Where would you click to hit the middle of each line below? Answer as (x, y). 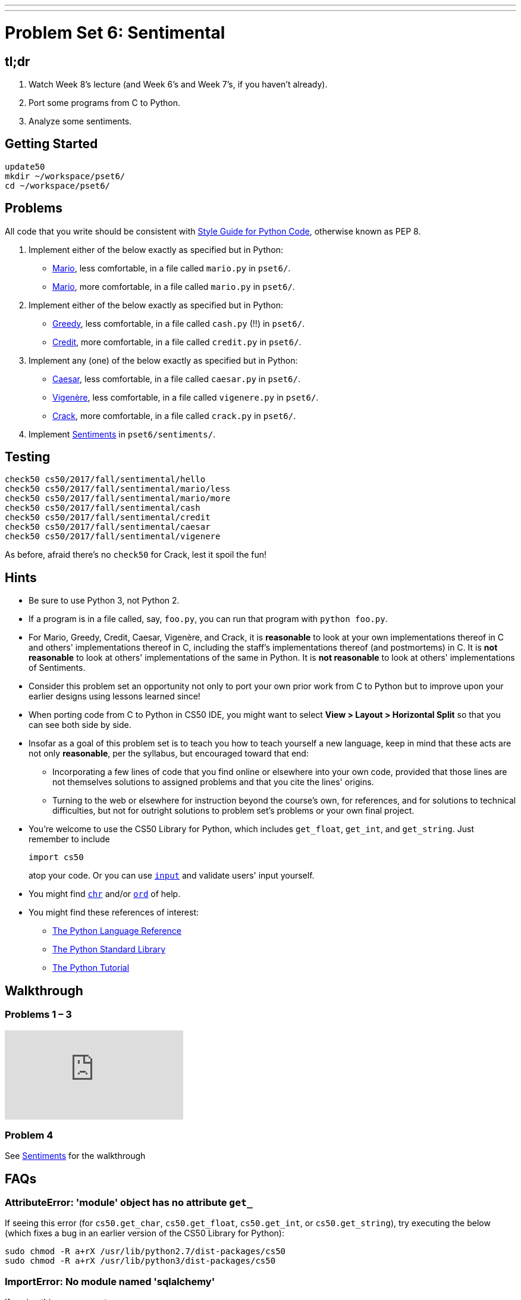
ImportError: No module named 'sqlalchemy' (110, 1281)
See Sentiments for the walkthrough (75, 1156)
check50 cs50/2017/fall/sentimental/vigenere (113, 537)
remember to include (69, 839)
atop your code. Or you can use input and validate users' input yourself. (172, 876)
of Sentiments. (57, 668)
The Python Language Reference (117, 931)
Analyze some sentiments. (80, 121)
